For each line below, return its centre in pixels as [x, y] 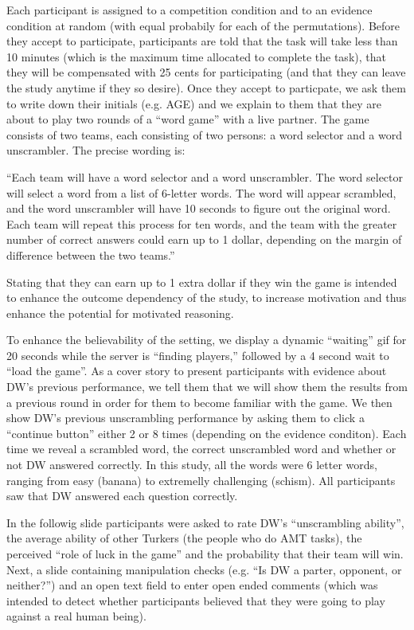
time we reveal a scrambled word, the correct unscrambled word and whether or [201, 449]
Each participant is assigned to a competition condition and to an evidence [189, 10]
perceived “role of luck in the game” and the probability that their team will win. [205, 554]
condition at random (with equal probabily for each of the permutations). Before [203, 25]
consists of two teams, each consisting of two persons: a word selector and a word [204, 134]
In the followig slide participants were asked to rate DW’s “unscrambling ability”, [205, 522]
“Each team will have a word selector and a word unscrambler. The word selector [205, 176]
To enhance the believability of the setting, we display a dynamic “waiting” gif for [207, 340]
